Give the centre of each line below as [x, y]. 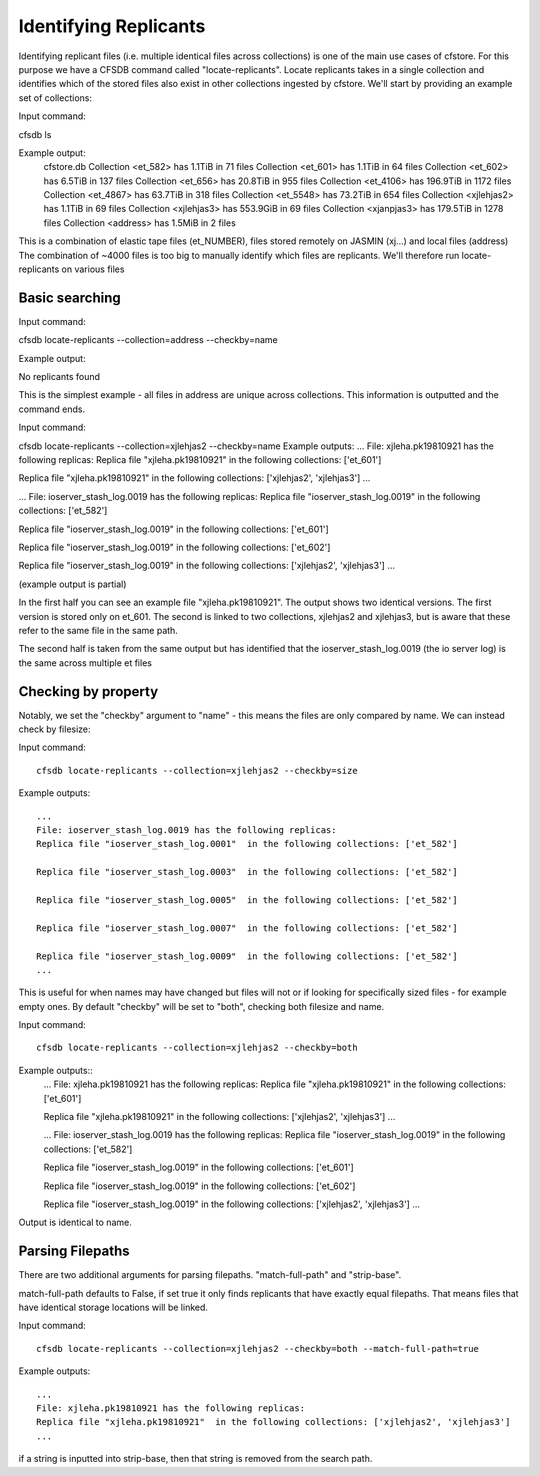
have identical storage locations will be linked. [113, 1307]
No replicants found [59, 377]
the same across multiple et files [85, 662]
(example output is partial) [72, 584]
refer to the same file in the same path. [98, 630]
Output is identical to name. [75, 1222]
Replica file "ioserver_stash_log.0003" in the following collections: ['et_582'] [247, 872]
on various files [93, 269]
